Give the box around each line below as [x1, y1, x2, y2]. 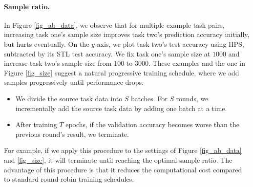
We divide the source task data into [15, 93, 123, 103]
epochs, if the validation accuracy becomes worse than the [65, 119, 239, 130]
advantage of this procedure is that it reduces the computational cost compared [4, 164, 242, 174]
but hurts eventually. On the [4, 38, 89, 49]
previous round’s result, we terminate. [15, 129, 129, 139]
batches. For [131, 93, 168, 103]
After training [15, 119, 57, 130]
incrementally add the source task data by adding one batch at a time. [15, 103, 227, 113]
